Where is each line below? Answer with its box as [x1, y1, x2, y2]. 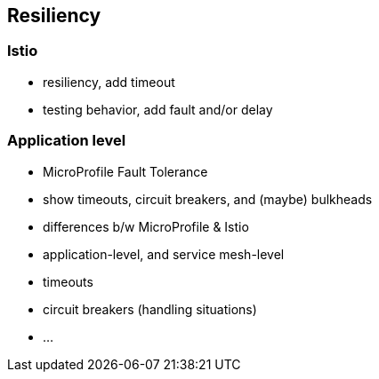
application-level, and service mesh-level [43, 246, 285, 262]
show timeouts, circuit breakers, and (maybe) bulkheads [43, 191, 373, 207]
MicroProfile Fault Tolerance [43, 163, 208, 179]
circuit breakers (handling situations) [43, 301, 257, 317]
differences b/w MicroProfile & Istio [43, 218, 249, 234]
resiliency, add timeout [43, 74, 175, 90]
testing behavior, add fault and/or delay [43, 101, 273, 117]
